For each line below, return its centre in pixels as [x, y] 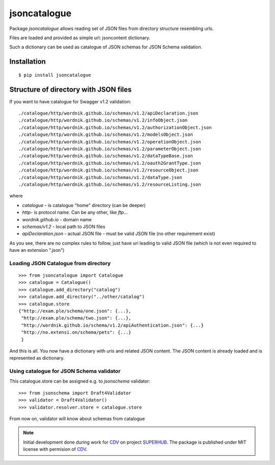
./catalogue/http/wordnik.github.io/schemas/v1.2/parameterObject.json [110, 149]
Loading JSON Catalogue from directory [60, 263]
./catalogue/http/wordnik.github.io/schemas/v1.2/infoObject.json [103, 120]
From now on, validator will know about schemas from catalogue [77, 419]
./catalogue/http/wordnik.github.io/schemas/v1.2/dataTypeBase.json [106, 156]
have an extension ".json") [37, 250]
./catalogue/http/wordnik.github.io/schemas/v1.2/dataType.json [101, 177]
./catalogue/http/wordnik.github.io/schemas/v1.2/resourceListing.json [110, 184]
